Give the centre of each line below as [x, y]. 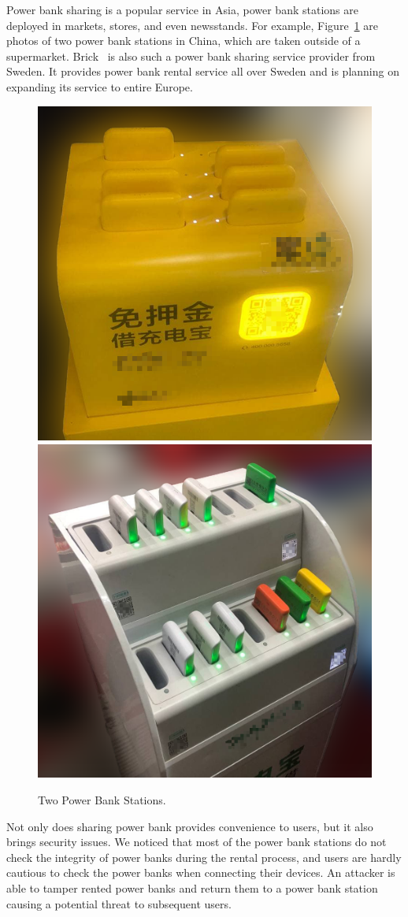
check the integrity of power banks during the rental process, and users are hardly [204, 857]
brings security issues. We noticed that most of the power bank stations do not [197, 842]
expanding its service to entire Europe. [100, 86]
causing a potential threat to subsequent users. [119, 903]
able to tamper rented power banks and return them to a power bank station [192, 887]
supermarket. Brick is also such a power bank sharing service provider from [191, 56]
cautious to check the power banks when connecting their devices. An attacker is [201, 872]
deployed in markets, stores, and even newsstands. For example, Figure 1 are [192, 25]
